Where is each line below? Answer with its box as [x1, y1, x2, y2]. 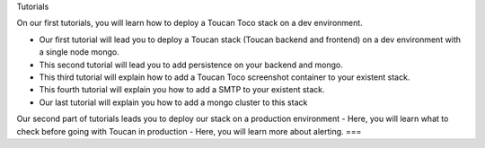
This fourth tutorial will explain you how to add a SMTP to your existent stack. [39, 84, 325, 95]
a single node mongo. [39, 47, 120, 57]
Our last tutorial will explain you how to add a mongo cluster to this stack [39, 97, 308, 108]
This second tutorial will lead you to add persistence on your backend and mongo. [39, 59, 343, 70]
